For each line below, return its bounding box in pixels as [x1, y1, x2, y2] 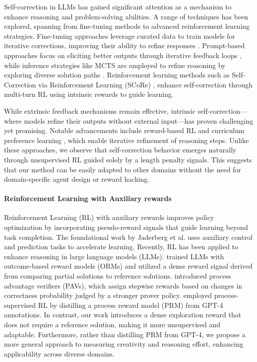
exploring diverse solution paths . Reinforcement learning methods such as [4, 70, 230, 80]
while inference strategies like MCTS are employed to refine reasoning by [4, 60, 226, 70]
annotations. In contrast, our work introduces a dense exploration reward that [4, 309, 242, 320]
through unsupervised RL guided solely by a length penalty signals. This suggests [4, 154, 252, 164]
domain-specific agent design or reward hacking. [4, 174, 150, 184]
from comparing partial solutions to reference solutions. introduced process [4, 271, 231, 281]
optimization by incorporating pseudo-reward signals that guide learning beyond [4, 222, 248, 232]
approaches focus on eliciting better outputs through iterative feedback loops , [4, 50, 242, 60]
